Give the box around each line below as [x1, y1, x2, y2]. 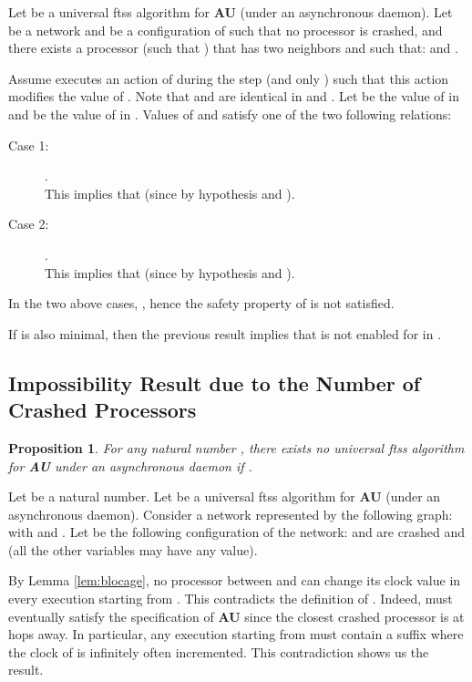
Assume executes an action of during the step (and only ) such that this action [8, 68, 449, 88]
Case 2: [8, 214, 49, 233]
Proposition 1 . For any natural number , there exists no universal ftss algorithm [8, 438, 465, 457]
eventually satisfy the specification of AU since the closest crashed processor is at [8, 606, 465, 625]
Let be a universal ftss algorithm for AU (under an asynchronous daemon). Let [8, 3, 453, 21]
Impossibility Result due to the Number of [8, 368, 421, 397]
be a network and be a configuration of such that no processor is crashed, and [8, 20, 443, 39]
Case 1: [8, 135, 49, 154]
